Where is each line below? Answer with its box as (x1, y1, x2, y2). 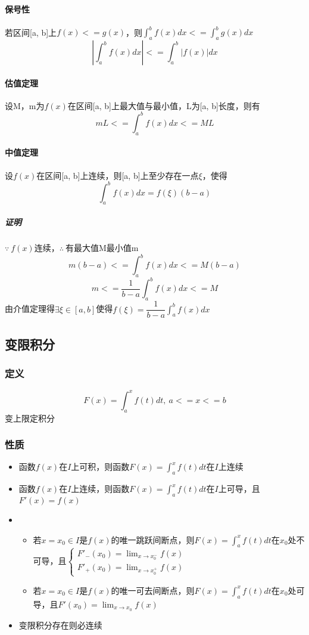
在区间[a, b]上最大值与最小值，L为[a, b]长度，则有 (67, 99, 260, 111)
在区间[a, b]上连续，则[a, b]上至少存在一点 (36, 169, 199, 181)
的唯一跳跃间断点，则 (111, 533, 195, 546)
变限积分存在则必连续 (18, 618, 102, 631)
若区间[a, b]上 (5, 26, 57, 38)
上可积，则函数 (71, 460, 130, 473)
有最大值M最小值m (65, 241, 139, 254)
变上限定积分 (5, 411, 55, 424)
